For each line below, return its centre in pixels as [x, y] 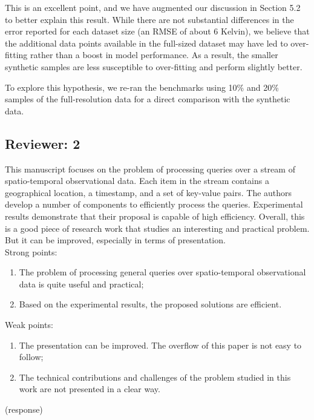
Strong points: [31, 251]
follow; [31, 357]
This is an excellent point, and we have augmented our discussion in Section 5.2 [153, 7]
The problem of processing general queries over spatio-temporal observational [162, 272]
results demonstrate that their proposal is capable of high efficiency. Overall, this [155, 216]
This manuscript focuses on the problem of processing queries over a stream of [150, 169]
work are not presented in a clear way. [90, 389]
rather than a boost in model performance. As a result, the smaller [154, 55]
